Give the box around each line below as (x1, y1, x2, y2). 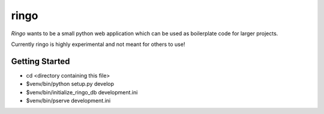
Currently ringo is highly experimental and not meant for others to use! (11, 41, 185, 48)
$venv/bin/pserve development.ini (26, 97, 111, 104)
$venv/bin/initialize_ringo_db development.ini (26, 88, 138, 95)
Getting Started (11, 56, 70, 66)
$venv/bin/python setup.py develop (26, 81, 114, 88)
